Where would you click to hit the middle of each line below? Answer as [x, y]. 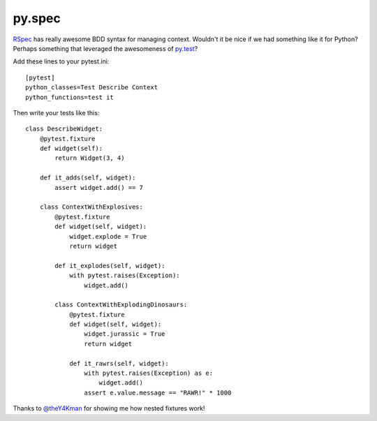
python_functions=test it [70, 97]
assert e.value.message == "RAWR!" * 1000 [158, 392]
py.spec [37, 18]
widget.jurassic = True [125, 334]
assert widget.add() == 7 [99, 187]
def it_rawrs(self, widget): [119, 363]
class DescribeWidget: [64, 129]
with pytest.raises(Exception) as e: [148, 373]
